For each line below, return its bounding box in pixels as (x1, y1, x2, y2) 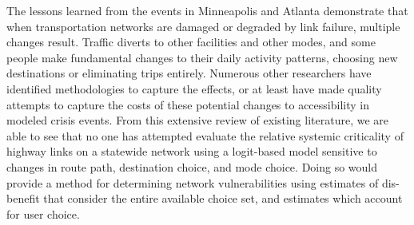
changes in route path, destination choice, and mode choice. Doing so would (6, 158, 378, 175)
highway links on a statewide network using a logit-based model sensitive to (6, 143, 377, 160)
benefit (6, 190, 40, 207)
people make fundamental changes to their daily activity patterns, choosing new (6, 49, 398, 65)
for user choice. (6, 205, 80, 222)
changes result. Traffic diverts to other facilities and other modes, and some (6, 34, 376, 50)
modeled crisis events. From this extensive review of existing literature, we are (6, 112, 389, 128)
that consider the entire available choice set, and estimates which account (43, 190, 403, 207)
